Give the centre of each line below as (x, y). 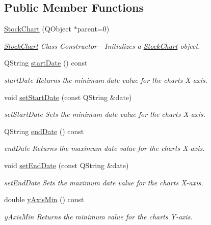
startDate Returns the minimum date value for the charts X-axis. (106, 79)
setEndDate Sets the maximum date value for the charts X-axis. (104, 182)
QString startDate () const (46, 63)
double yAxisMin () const (44, 199)
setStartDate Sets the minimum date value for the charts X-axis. (105, 114)
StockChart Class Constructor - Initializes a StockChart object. (102, 45)
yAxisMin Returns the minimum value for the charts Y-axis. (98, 216)
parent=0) (93, 29)
